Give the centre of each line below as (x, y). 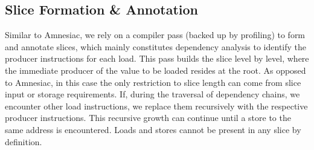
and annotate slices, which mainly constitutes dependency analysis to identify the (156, 46)
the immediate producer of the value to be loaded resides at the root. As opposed (155, 70)
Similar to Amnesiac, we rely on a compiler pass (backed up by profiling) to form (155, 35)
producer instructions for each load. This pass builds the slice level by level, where (157, 58)
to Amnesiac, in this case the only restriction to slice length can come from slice (153, 82)
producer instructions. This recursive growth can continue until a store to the (148, 118)
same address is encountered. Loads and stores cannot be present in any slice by (153, 129)
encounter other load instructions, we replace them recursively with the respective (156, 106)
